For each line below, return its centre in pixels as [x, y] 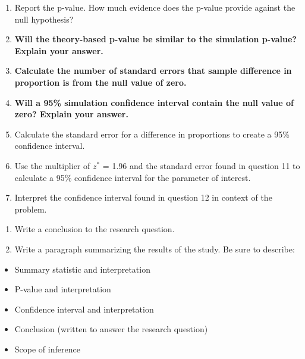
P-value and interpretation [63, 289]
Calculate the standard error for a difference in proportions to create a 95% [152, 134]
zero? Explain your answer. [71, 114]
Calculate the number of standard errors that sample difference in [153, 71]
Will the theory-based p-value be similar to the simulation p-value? [155, 39]
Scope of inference [47, 349]
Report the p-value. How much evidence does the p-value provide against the [155, 7]
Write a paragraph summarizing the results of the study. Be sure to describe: [155, 249]
